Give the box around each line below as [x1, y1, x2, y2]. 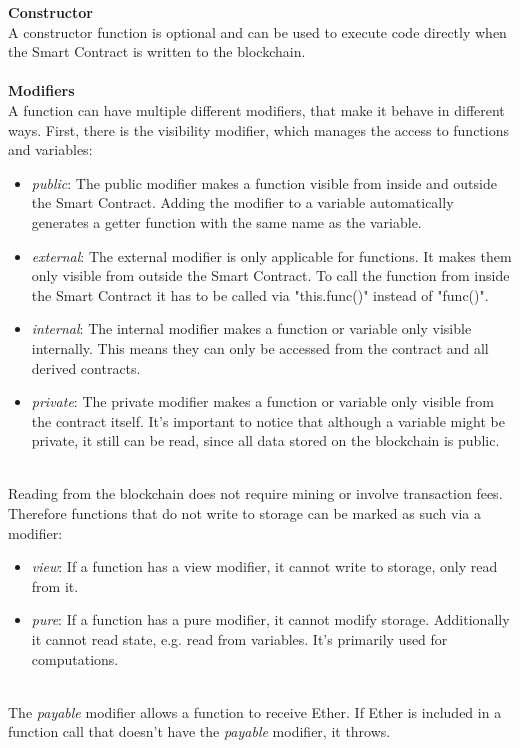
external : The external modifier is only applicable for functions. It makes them [31, 245, 512, 266]
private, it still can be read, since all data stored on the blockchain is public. [31, 430, 500, 451]
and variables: [8, 139, 93, 160]
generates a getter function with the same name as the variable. [31, 211, 422, 232]
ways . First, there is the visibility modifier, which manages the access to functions [8, 119, 510, 140]
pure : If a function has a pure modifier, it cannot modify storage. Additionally [31, 609, 510, 630]
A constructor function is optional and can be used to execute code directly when [8, 21, 507, 42]
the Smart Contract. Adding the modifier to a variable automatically [31, 192, 454, 213]
